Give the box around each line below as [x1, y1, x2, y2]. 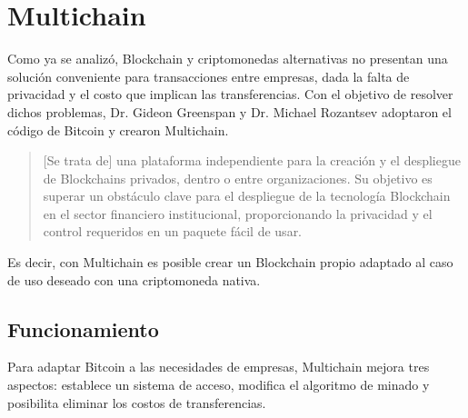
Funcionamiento [7, 314, 159, 343]
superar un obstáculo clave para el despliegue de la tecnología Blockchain [43, 186, 451, 205]
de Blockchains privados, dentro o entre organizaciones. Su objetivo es [43, 168, 433, 187]
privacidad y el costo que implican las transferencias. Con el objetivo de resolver [7, 85, 453, 104]
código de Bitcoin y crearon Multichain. [7, 120, 229, 139]
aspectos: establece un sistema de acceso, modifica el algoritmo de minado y [7, 375, 430, 394]
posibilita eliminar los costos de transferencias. [7, 393, 266, 412]
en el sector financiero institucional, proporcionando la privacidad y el [43, 204, 433, 223]
